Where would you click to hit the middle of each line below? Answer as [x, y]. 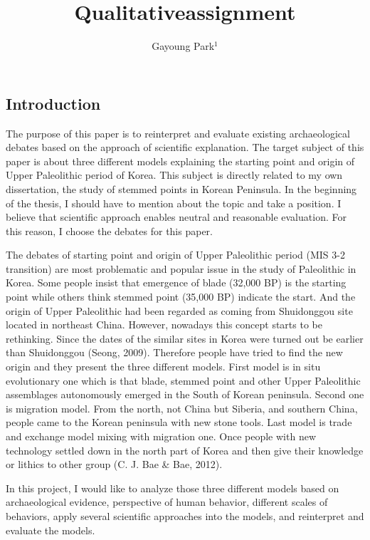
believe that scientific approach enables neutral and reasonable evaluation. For [176, 217]
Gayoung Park [183, 46]
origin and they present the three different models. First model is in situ [163, 367]
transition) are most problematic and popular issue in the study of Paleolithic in [181, 268]
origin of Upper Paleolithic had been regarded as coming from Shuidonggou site [179, 310]
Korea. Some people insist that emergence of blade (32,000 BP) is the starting [176, 282]
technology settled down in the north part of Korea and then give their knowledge [185, 450]
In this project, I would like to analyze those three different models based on [173, 488]
